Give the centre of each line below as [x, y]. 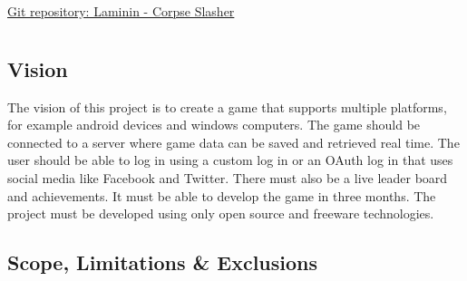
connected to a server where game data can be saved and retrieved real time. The [233, 142]
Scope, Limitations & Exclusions [163, 262]
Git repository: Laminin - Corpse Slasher [121, 11]
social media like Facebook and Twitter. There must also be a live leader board [228, 177]
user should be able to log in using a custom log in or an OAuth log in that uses [230, 160]
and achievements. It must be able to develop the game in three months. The [222, 195]
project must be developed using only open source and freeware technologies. [221, 213]
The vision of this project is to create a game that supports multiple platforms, [227, 107]
